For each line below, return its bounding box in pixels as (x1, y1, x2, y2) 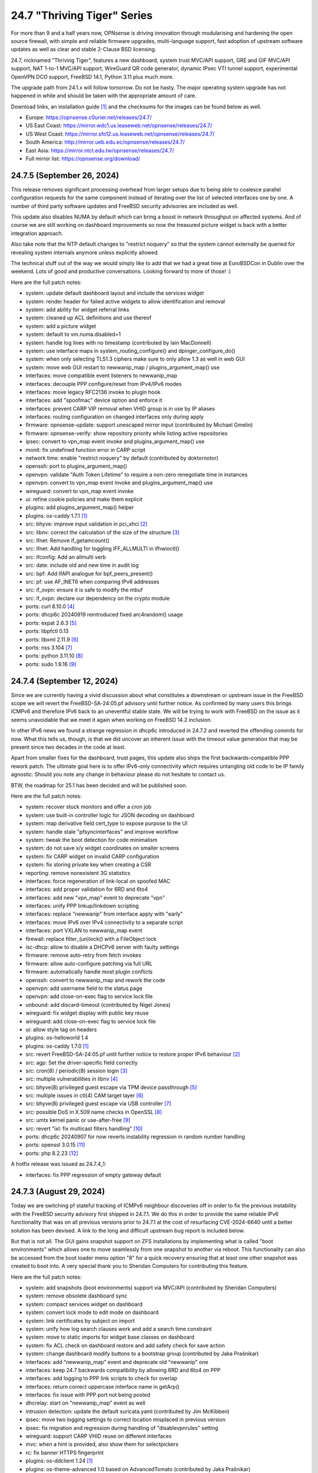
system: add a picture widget (25, 322, 97, 329)
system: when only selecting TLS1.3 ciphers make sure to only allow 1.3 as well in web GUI (25, 355, 245, 362)
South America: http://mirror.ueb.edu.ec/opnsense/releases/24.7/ (25, 138, 185, 146)
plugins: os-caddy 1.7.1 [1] (25, 512, 88, 519)
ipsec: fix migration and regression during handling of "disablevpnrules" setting (25, 1424, 218, 1431)
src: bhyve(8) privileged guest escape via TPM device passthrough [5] (25, 1084, 197, 1091)
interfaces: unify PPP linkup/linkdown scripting (25, 902, 139, 910)
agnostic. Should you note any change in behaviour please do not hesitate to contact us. (11, 771, 226, 778)
